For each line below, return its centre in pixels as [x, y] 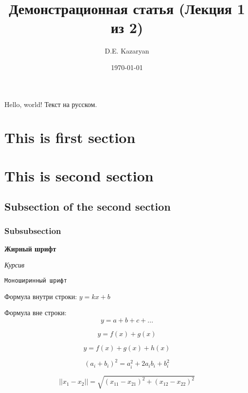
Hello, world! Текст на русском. [51, 104]
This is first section [70, 137]
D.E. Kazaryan [127, 51]
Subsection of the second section [88, 206]
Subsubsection [33, 230]
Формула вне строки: [35, 313]
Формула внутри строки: [41, 296]
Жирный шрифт [30, 248]
